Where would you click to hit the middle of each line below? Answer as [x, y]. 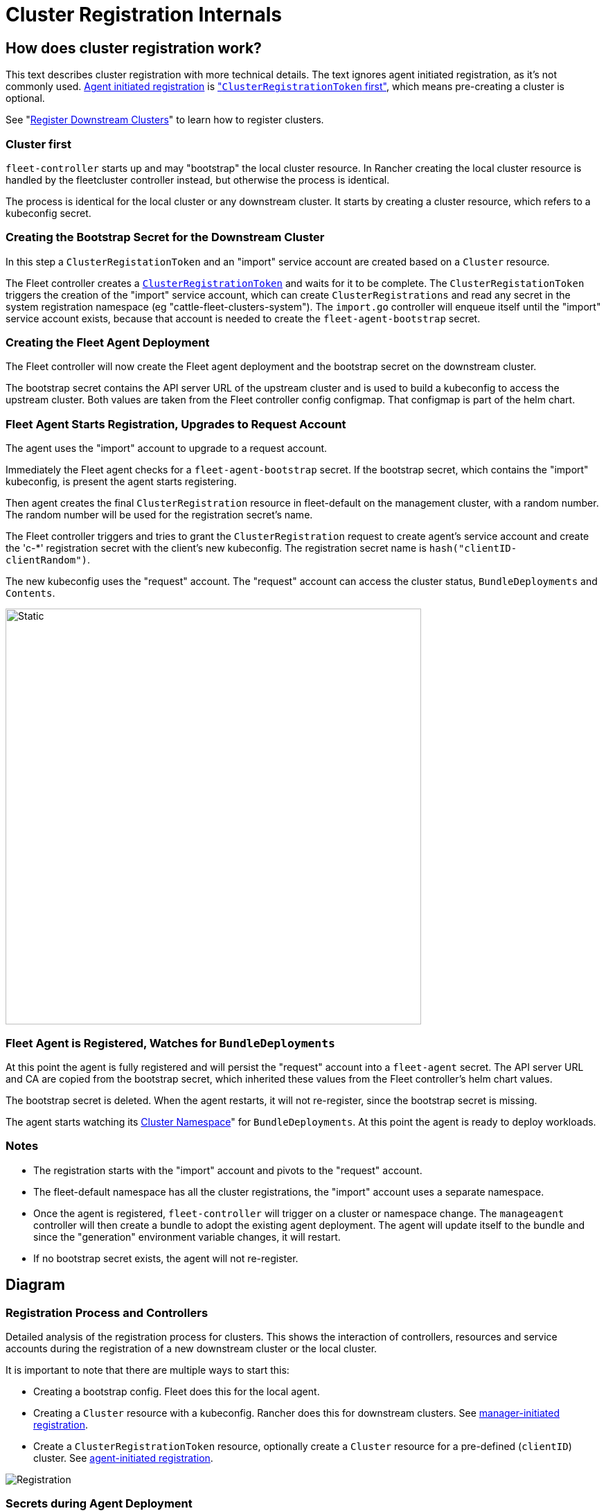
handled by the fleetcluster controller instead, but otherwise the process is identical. [198, 180]
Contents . [30, 593]
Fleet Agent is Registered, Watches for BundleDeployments [170, 1043]
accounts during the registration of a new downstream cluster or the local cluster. [191, 1348]
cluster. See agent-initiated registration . [123, 1458]
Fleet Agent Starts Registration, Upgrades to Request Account [176, 424]
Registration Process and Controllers [107, 1312]
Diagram [35, 1285]
